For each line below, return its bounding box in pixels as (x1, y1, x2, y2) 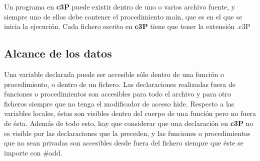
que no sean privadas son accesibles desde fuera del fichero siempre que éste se (4, 137, 243, 148)
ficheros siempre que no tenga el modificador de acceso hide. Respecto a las (4, 98, 234, 108)
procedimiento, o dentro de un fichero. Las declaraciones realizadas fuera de (4, 78, 236, 89)
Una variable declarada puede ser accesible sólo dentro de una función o (4, 68, 224, 79)
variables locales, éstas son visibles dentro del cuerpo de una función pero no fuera (4, 108, 256, 118)
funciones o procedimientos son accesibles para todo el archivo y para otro (4, 88, 231, 99)
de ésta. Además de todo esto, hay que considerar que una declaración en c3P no (4, 117, 253, 128)
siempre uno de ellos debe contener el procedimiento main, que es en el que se (4, 11, 242, 21)
